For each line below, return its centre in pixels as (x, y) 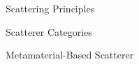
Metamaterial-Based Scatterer (70, 55)
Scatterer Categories (49, 31)
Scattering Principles (50, 8)
